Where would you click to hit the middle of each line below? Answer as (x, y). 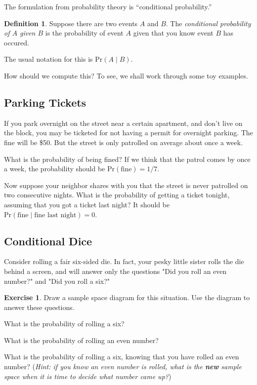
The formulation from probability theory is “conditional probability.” (108, 6)
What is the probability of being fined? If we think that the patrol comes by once (127, 159)
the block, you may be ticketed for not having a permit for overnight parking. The (128, 133)
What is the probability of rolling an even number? (81, 340)
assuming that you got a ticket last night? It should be (87, 204)
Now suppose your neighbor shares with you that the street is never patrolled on (126, 185)
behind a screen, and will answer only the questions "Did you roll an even (115, 271)
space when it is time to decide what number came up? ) (88, 376)
